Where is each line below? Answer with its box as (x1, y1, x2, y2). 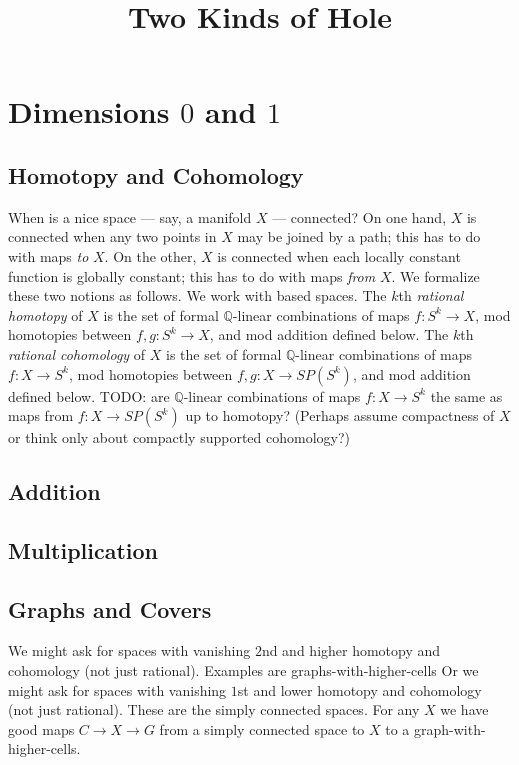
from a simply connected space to (159, 718, 365, 739)
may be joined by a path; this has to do (237, 226, 481, 247)
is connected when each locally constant (217, 245, 461, 266)
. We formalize (391, 265, 480, 286)
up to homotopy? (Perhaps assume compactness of (185, 405, 495, 426)
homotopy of (8, 304, 83, 325)
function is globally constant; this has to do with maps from (8, 265, 376, 286)
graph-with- (414, 718, 486, 739)
